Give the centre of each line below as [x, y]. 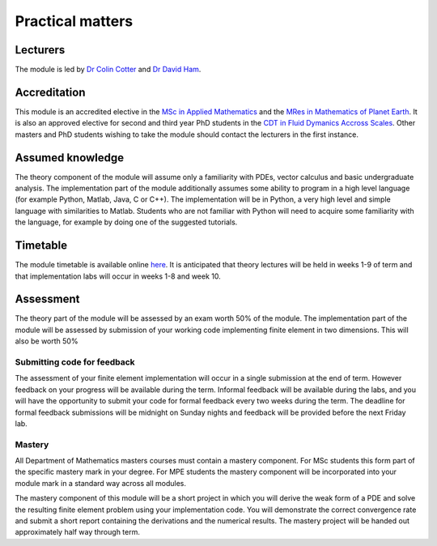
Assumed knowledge [70, 158]
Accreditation [50, 92]
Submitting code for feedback [75, 362]
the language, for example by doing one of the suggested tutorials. [126, 222]
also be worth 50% [47, 341]
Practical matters [74, 21]
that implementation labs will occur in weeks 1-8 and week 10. [118, 276]
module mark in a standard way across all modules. [100, 483]
